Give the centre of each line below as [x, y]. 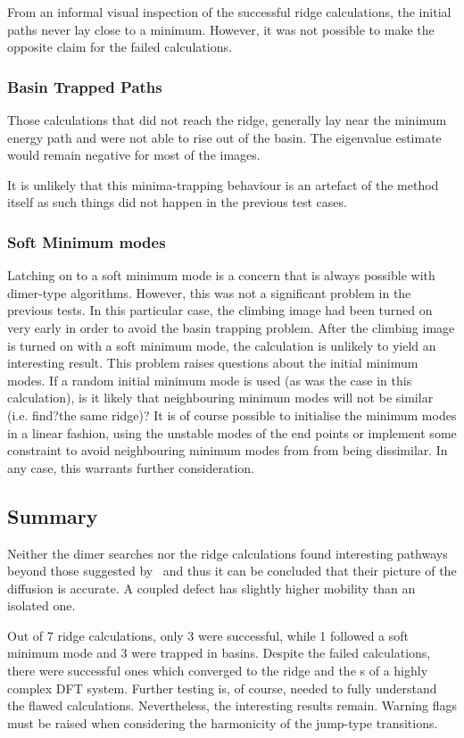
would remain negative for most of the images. [134, 155]
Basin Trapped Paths [85, 86]
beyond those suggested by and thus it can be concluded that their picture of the [232, 571]
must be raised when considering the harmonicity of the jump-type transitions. [223, 722]
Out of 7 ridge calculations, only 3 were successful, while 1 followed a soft [208, 635]
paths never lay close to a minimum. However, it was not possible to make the [221, 29]
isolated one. [41, 605]
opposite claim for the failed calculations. [120, 47]
